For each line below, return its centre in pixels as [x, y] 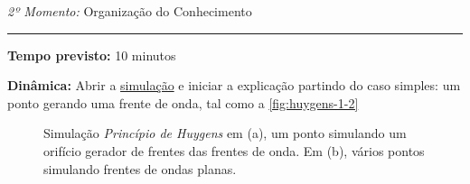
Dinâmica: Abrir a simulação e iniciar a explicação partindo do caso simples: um [234, 85]
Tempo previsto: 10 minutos [92, 55]
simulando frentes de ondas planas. [140, 168]
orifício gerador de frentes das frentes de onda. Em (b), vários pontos [234, 150]
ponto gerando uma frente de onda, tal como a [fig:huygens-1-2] [183, 102]
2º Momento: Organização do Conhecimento [130, 11]
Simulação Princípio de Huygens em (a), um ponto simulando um [225, 133]
